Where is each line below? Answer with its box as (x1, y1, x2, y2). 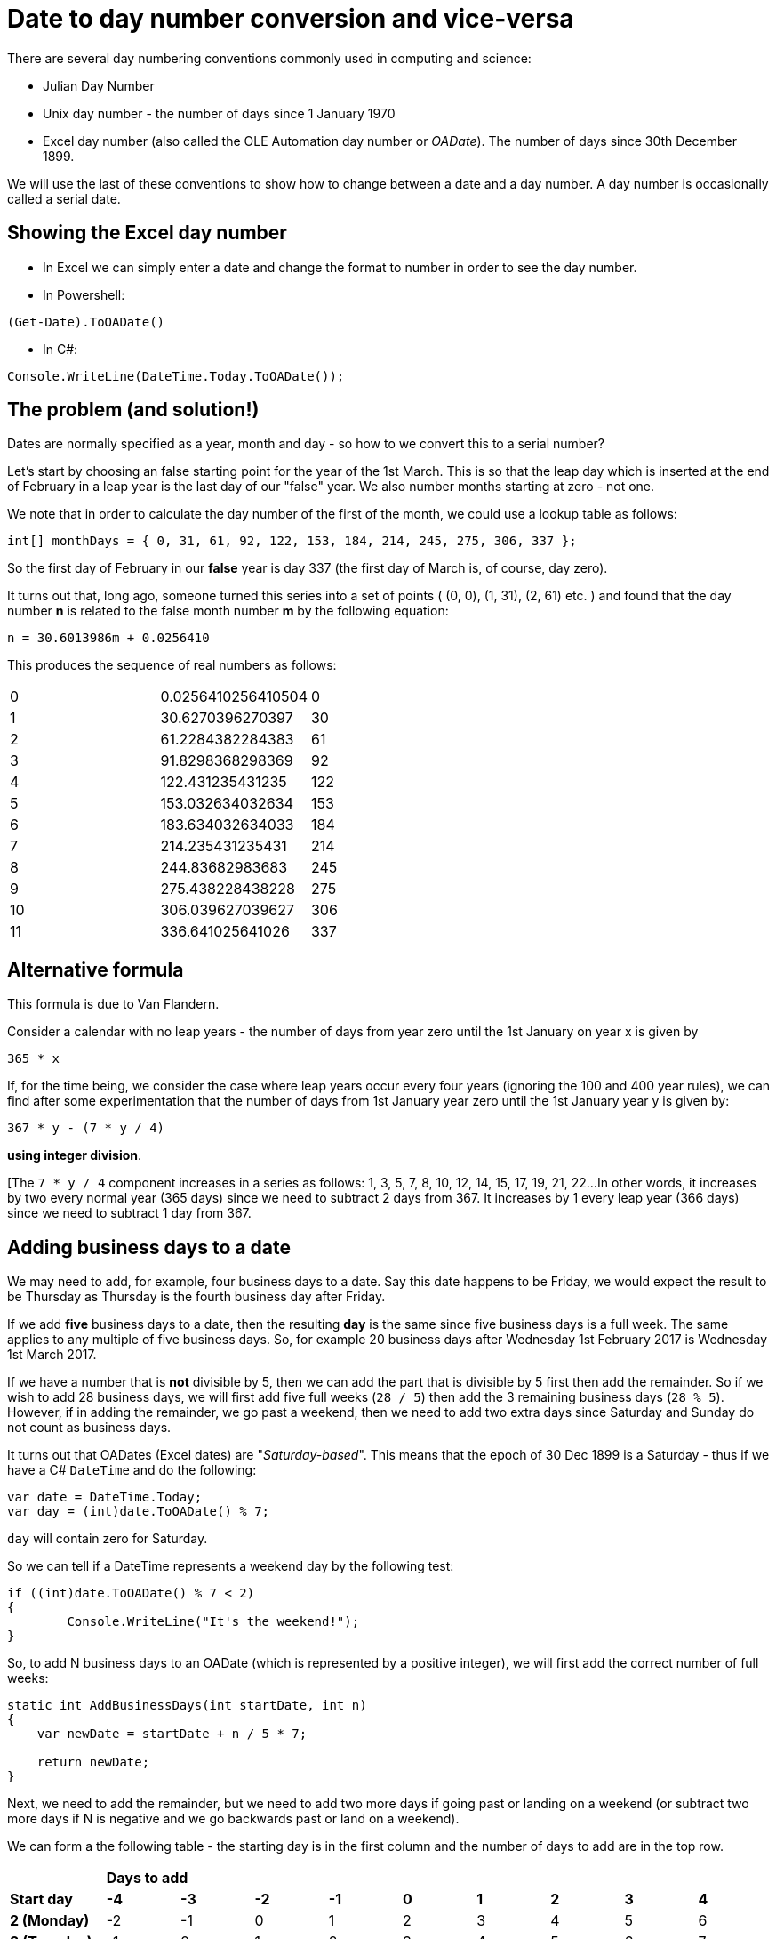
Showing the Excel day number (7, 221, 287, 245)
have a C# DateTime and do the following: (7, 1462, 257, 1478)
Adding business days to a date (7, 1235, 291, 1259)
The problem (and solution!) (7, 398, 260, 422)
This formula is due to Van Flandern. (7, 996, 220, 1012)
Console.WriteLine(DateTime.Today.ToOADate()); (7, 368, 345, 383)
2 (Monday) (10, 1911, 90, 1930)
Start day (10, 1890, 73, 1909)
